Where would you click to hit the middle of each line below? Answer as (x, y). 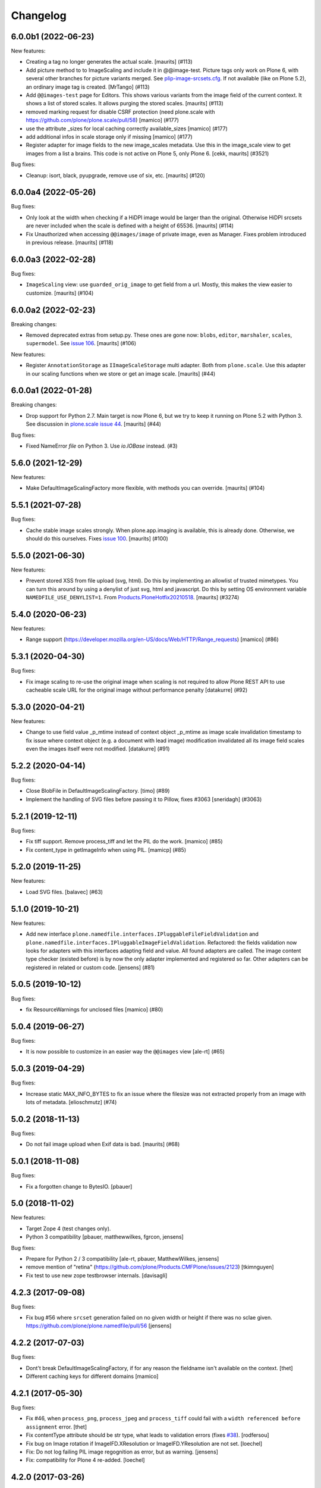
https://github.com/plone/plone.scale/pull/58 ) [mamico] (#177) (103, 120)
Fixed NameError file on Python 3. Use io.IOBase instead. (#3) (102, 446)
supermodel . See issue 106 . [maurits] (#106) (81, 343)
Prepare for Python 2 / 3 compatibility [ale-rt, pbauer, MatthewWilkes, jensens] (122, 1259)
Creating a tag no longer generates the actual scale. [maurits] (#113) (109, 62)
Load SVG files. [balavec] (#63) (64, 892)
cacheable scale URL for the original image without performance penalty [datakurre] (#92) (137, 690)
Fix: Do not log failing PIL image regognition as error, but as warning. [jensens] (122, 1452)
